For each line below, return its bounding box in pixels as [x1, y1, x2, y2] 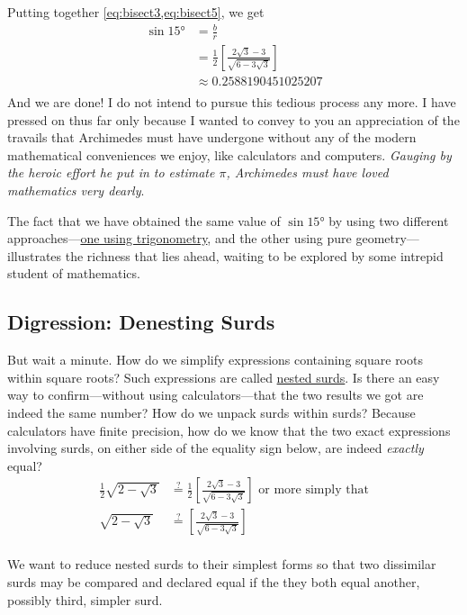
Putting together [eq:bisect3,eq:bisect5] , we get [7, 3, 265, 21]
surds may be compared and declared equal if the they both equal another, [7, 573, 420, 592]
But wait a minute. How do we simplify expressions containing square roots [7, 350, 423, 369]
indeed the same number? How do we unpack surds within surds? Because [7, 402, 416, 421]
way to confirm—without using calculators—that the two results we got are [7, 385, 424, 404]
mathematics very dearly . [7, 181, 145, 200]
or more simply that [258, 484, 369, 497]
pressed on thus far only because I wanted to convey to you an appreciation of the [7, 110, 460, 129]
